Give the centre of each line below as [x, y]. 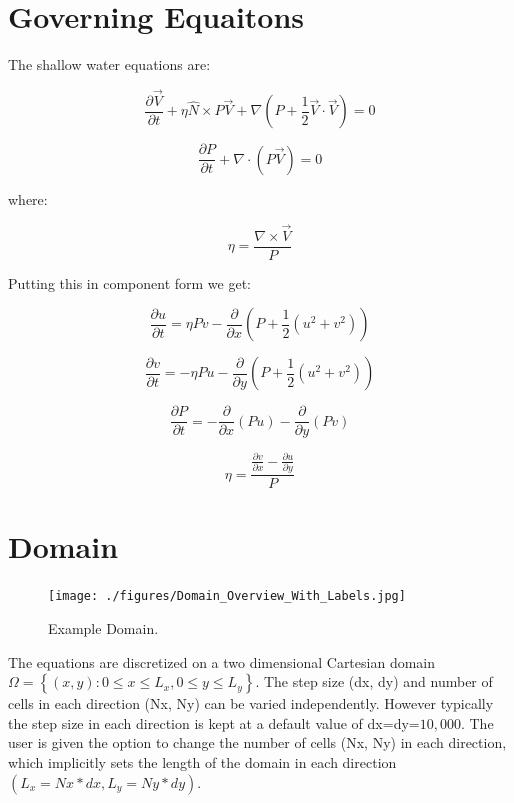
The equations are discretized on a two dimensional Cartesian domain [222, 661]
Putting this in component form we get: [129, 282]
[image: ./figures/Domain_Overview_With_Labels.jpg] [227, 596]
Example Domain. [103, 628]
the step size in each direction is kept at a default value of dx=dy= [214, 722]
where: [28, 198]
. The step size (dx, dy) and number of [374, 681]
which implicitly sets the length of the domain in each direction [202, 762]
